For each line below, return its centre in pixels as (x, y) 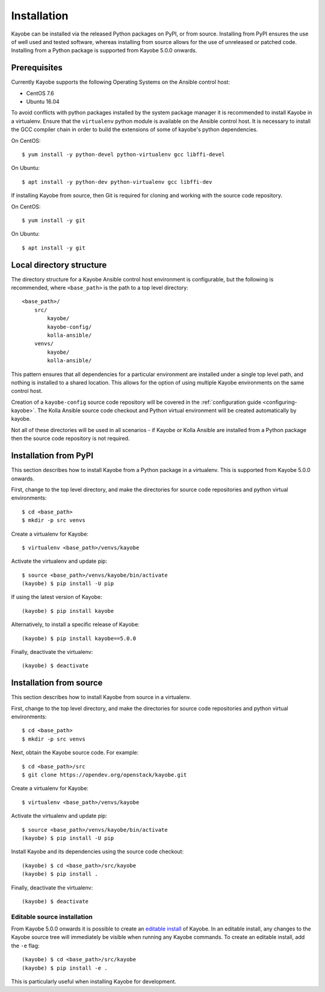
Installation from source (57, 683)
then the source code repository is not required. (70, 438)
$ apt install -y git (54, 248)
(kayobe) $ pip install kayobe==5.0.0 (79, 638)
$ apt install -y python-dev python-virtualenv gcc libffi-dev (117, 182)
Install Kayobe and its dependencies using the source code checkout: (97, 852)
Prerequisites (37, 68)
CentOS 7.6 (40, 93)
